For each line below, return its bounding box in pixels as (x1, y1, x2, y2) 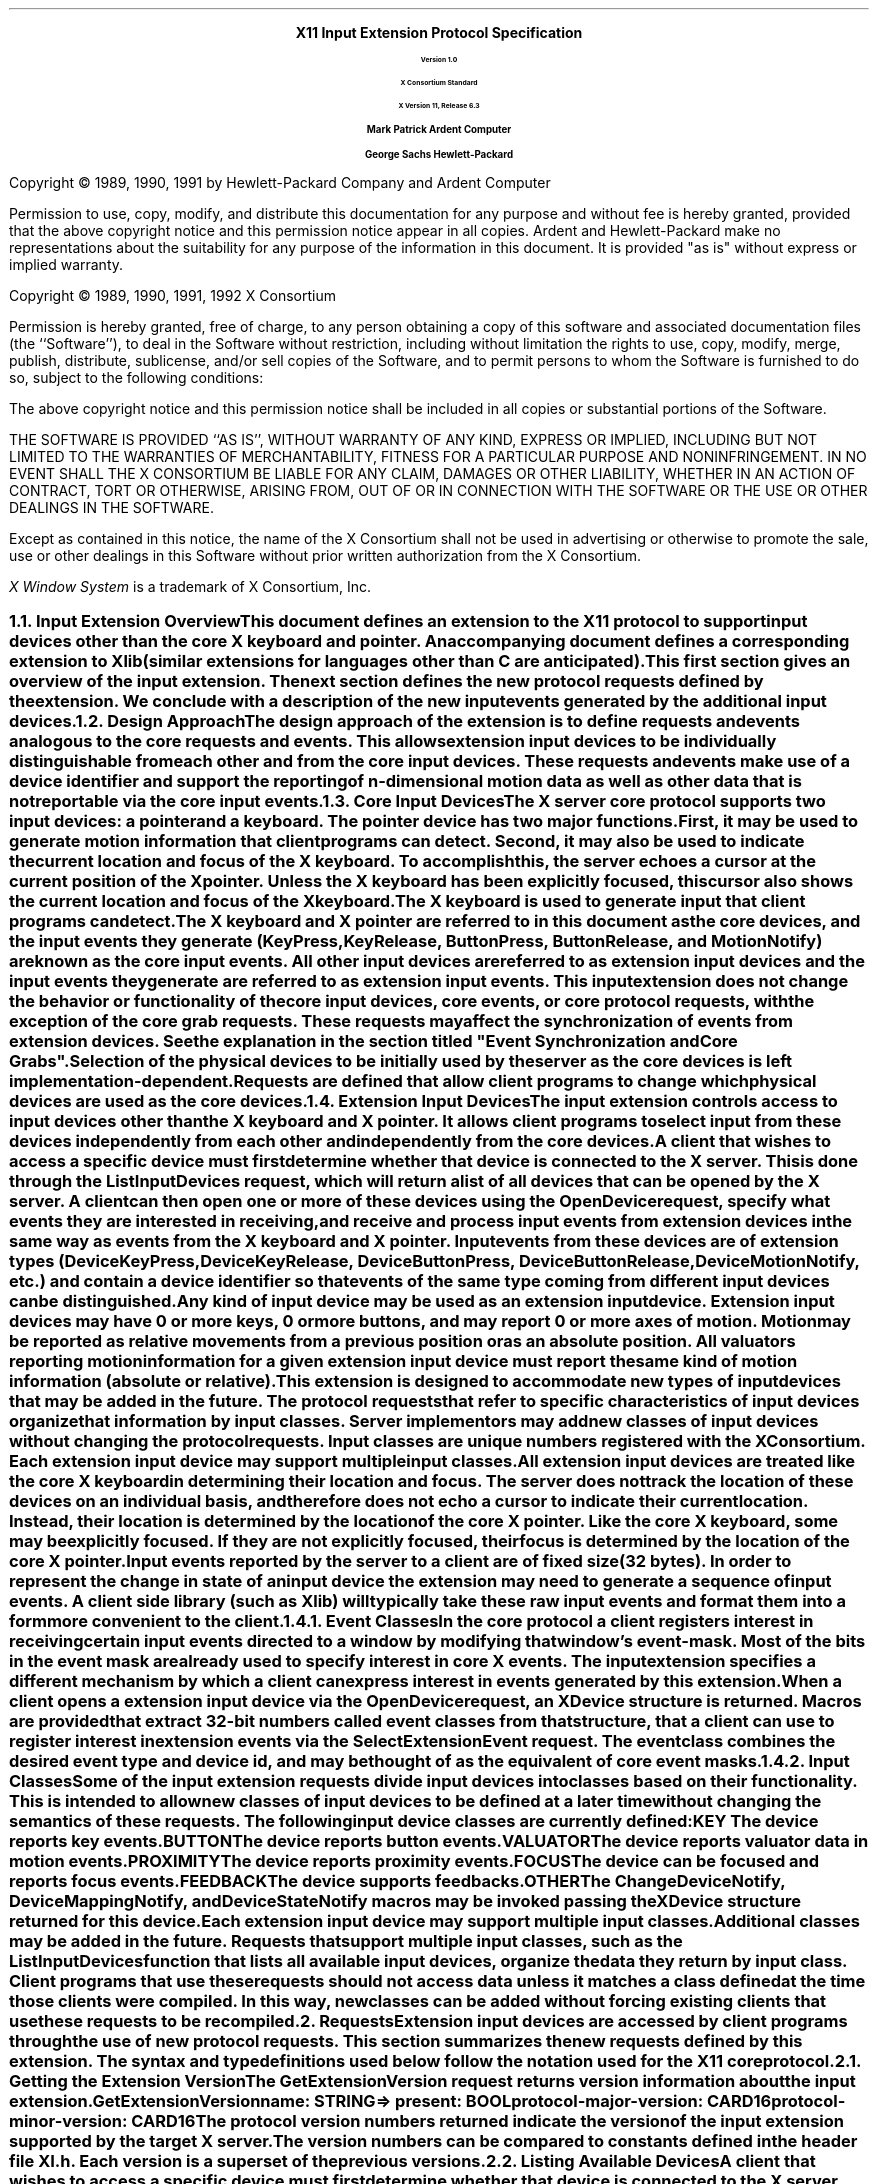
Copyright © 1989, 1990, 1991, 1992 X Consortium (9, 287, 336, 304)
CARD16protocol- (707, 2091, 846, 2112)
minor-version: (9, 2111, 128, 2132)
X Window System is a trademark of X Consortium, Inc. (9, 578, 371, 595)
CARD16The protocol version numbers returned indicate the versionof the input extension (131, 2111, 844, 2132)
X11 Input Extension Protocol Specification (295, 24, 583, 41)
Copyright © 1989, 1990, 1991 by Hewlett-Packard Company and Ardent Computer (9, 174, 551, 191)
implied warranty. (9, 256, 124, 273)
